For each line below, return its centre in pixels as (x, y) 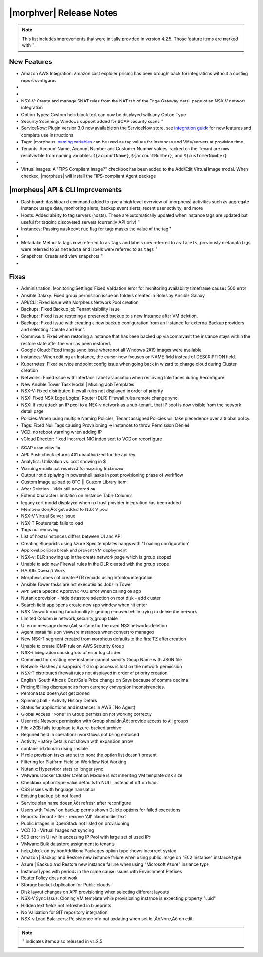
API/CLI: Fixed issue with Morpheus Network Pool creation (80, 302)
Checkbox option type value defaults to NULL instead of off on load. (90, 782)
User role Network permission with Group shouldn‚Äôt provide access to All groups (105, 721)
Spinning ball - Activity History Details (59, 700)
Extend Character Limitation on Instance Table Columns (77, 496)
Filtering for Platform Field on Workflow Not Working (74, 762)
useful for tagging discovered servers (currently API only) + (81, 222)
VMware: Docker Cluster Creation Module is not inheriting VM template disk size (102, 775)
